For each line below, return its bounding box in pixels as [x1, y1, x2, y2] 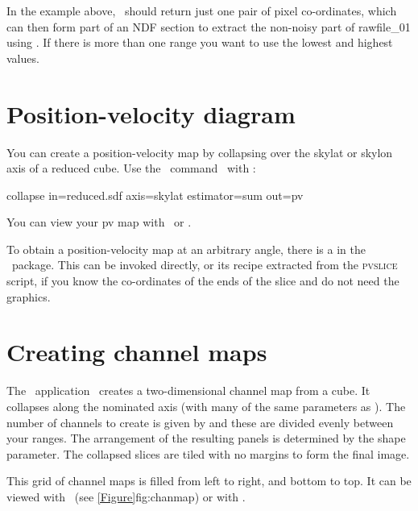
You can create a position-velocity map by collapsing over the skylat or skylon [6, 143, 393, 160]
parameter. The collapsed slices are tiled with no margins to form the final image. [6, 445, 410, 462]
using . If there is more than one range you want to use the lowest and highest [6, 34, 393, 51]
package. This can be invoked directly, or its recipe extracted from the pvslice [11, 256, 398, 273]
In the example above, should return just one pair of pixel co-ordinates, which [6, 2, 397, 19]
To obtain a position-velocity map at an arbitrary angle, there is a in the [6, 240, 366, 257]
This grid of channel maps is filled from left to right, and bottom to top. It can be [6, 472, 412, 489]
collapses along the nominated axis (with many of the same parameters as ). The [6, 397, 406, 414]
